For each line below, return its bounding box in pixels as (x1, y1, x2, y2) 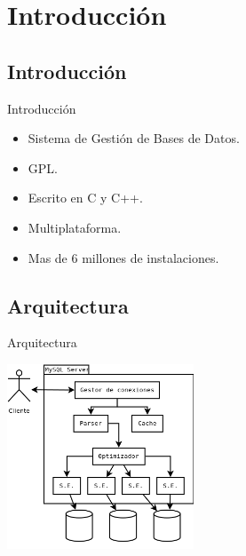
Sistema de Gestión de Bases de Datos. (28, 129, 240, 147)
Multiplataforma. (28, 218, 122, 236)
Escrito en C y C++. (28, 188, 143, 207)
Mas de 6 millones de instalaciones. (28, 248, 219, 266)
